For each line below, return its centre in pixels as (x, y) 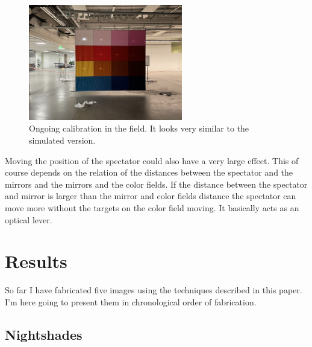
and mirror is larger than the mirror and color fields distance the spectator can (151, 196)
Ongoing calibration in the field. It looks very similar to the (139, 128)
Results (36, 261)
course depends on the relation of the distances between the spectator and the (149, 172)
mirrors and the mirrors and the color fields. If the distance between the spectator (156, 184)
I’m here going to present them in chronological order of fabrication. (131, 301)
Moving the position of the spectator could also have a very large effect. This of (152, 160)
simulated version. (62, 140)
